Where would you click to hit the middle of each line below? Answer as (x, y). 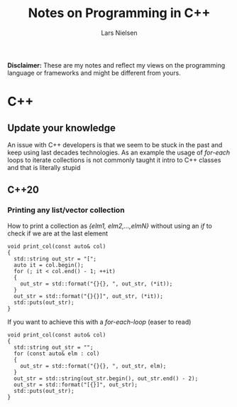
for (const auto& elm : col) (57, 354)
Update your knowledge (61, 128)
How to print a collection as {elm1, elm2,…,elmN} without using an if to (110, 226)
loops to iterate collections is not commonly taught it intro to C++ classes (114, 160)
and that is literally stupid (44, 167)
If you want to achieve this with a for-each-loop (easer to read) (99, 322)
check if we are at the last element (58, 233)
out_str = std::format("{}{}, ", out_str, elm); (93, 366)
